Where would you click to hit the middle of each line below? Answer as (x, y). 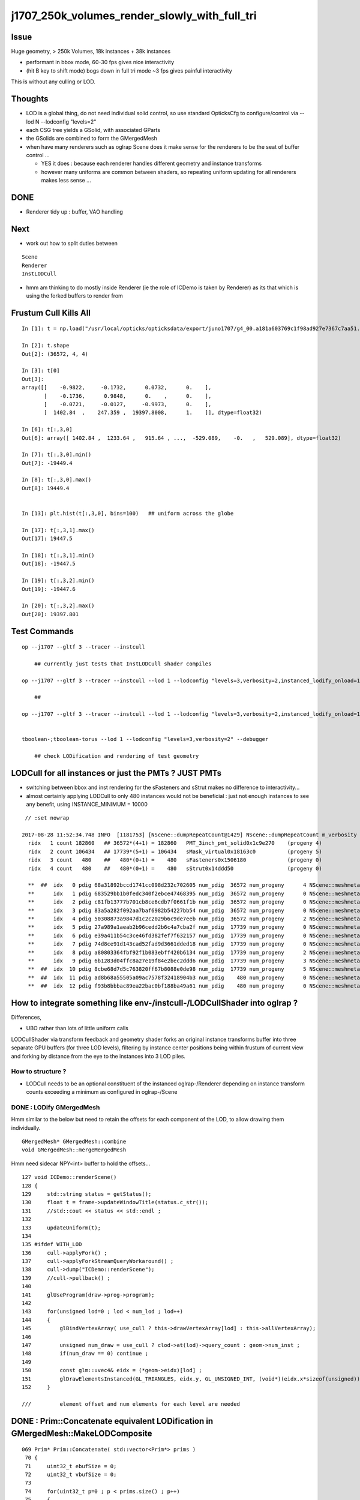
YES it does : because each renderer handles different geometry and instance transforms (151, 163)
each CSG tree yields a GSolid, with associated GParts (93, 130)
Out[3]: (33, 379)
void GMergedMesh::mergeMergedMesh (74, 1150)
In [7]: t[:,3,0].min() (57, 455)
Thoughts (30, 99)
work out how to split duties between (72, 244)
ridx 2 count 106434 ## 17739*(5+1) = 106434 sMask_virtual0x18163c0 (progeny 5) (175, 851)
